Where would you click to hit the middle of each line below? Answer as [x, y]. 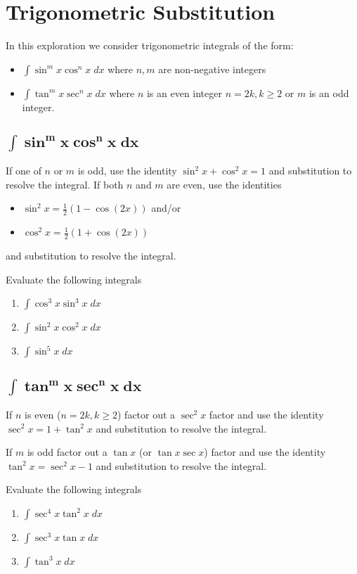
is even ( [43, 414]
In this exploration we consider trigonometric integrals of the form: [150, 45]
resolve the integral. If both [65, 184]
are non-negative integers [212, 69]
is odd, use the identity [127, 171]
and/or [166, 208]
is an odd [329, 93]
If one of [24, 171]
